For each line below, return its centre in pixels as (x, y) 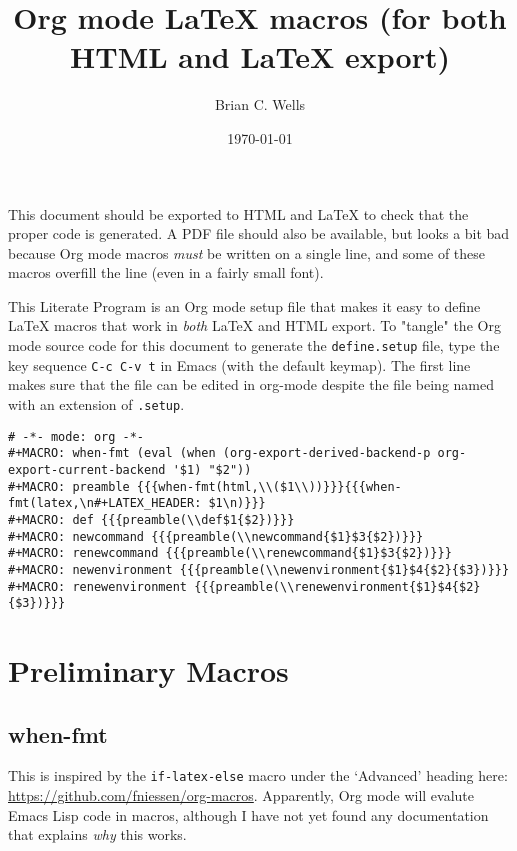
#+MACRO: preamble (69, 486)
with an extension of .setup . (96, 403)
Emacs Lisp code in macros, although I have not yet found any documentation (248, 814)
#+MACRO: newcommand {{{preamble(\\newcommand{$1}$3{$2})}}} (216, 536)
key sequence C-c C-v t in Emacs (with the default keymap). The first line (239, 364)
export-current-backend (87, 469)
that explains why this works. (97, 834)
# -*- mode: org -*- (76, 436)
